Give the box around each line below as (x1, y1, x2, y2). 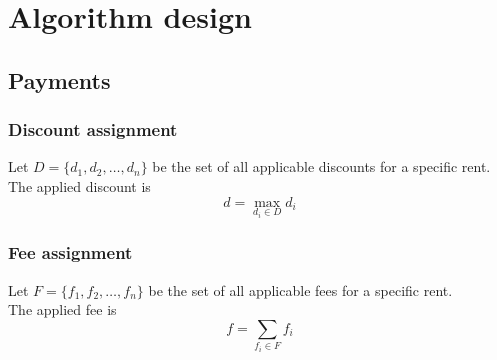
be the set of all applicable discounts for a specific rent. (152, 156, 491, 177)
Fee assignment (8, 240, 133, 265)
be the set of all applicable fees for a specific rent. (148, 279, 453, 300)
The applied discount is (8, 175, 151, 196)
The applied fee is (8, 299, 117, 320)
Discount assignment (8, 117, 178, 142)
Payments (8, 64, 111, 95)
